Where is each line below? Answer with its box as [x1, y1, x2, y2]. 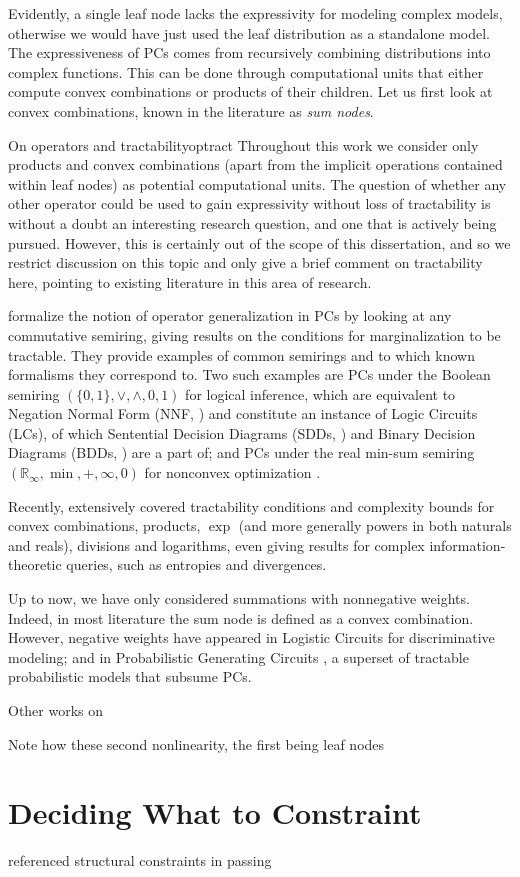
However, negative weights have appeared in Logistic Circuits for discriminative [8, 627, 495, 648]
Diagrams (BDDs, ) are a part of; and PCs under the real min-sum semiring [8, 442, 475, 463]
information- [429, 534, 506, 555]
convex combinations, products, [8, 515, 201, 536]
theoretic [8, 554, 62, 575]
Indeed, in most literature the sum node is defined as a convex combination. [8, 607, 474, 628]
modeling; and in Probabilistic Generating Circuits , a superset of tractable [8, 646, 469, 667]
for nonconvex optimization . [144, 462, 321, 483]
